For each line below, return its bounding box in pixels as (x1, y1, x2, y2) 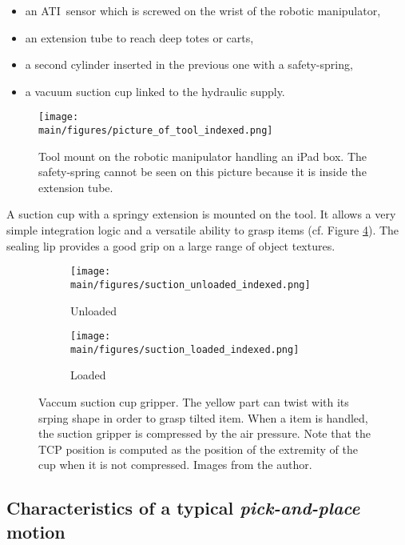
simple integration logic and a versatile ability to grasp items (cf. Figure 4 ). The (6, 222, 399, 238)
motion (6, 519, 66, 543)
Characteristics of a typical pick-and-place (6, 495, 360, 520)
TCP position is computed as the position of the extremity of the (38, 440, 358, 457)
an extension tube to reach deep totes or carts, (25, 29, 254, 46)
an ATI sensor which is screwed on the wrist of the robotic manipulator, (25, 2, 381, 18)
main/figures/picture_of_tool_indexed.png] (38, 125, 273, 137)
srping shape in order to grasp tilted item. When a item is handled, (38, 409, 368, 426)
